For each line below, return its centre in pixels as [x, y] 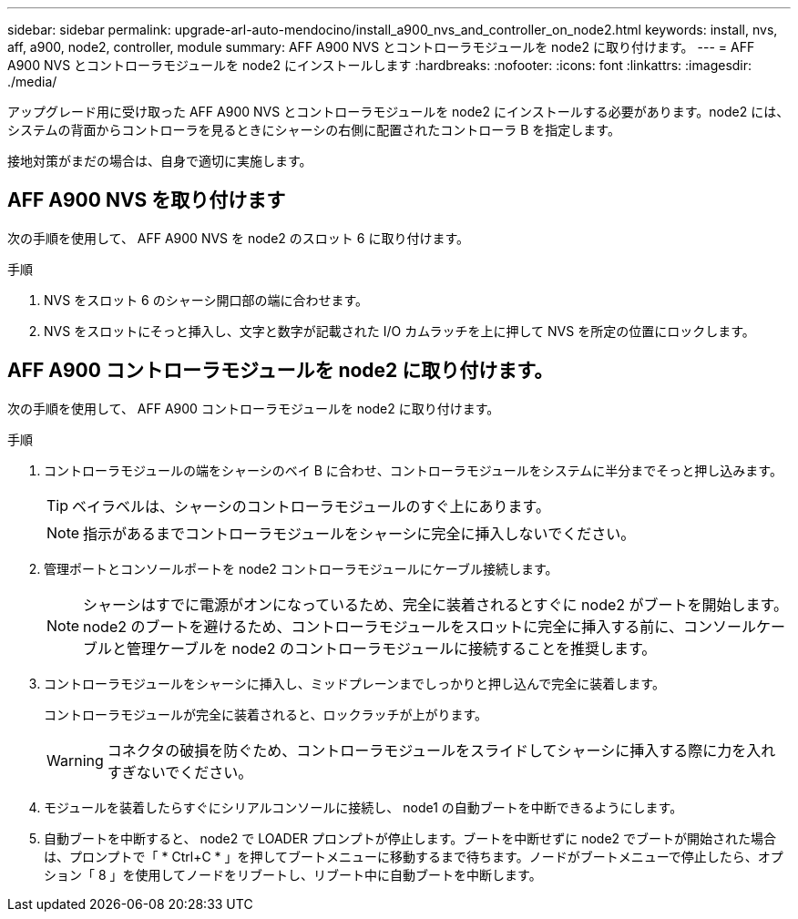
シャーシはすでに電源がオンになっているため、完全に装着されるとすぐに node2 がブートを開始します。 [435, 604]
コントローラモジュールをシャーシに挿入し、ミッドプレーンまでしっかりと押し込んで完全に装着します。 [354, 683]
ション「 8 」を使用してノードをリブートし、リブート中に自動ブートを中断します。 [293, 874]
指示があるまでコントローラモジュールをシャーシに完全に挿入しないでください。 [359, 533]
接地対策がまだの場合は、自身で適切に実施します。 [160, 161]
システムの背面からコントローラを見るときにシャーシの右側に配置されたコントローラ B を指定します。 [314, 130]
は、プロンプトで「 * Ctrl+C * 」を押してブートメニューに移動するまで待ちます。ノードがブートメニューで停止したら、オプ [414, 856]
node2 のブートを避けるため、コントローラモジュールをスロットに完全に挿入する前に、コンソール [419, 626]
